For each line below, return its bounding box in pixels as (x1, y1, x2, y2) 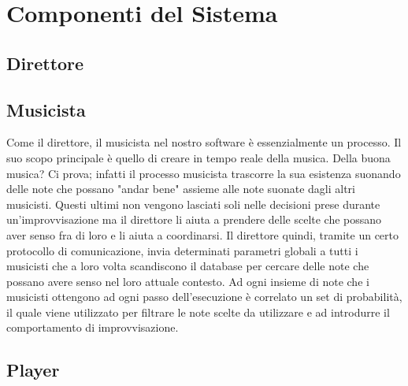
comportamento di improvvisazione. (6, 319, 179, 336)
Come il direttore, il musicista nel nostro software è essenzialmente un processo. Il (6, 134, 402, 150)
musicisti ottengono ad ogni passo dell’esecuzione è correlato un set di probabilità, (6, 288, 402, 305)
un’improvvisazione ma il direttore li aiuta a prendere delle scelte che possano (6, 211, 382, 228)
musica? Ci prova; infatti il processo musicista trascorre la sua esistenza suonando (6, 165, 401, 181)
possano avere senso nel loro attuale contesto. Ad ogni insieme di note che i (6, 273, 369, 289)
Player (6, 358, 60, 382)
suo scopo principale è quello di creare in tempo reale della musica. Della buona (6, 149, 391, 165)
